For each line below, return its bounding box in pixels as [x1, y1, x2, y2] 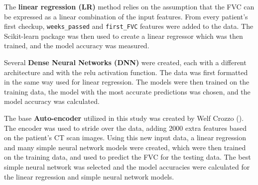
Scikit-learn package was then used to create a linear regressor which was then [4, 30, 243, 41]
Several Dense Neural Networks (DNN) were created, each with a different [4, 57, 247, 68]
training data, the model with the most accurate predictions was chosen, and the [4, 86, 251, 96]
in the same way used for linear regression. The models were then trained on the [4, 77, 250, 87]
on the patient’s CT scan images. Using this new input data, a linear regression [4, 132, 246, 143]
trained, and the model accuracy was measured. [4, 40, 149, 51]
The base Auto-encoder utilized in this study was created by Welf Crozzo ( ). [4, 113, 244, 123]
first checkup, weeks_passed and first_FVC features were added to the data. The [4, 21, 254, 31]
